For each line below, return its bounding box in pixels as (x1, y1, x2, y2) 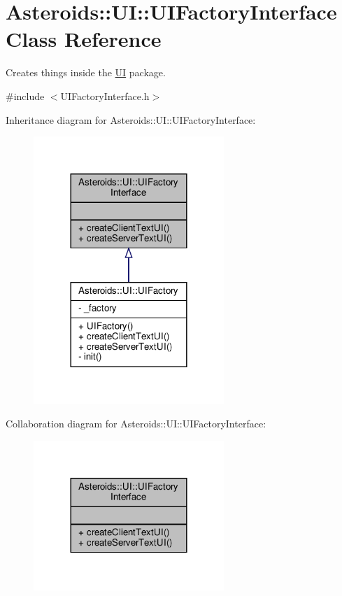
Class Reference (6, 24, 162, 53)
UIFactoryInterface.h (60, 88, 150, 103)
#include (6, 88, 45, 103)
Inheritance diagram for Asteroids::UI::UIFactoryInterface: (6, 112, 256, 127)
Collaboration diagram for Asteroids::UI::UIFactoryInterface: (6, 416, 266, 431)
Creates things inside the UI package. (6, 65, 166, 80)
